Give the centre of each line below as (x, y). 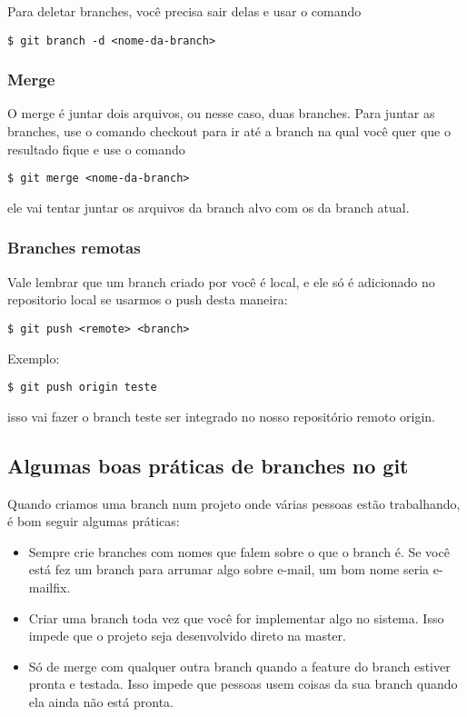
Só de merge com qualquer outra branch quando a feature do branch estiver (239, 666)
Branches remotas (74, 248)
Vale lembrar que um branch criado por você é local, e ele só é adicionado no (221, 281)
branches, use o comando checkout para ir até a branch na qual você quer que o (229, 131)
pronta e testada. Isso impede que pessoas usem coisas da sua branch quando (243, 684)
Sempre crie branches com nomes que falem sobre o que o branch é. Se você (239, 551)
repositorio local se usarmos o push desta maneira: (148, 299)
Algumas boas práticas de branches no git (208, 465)
